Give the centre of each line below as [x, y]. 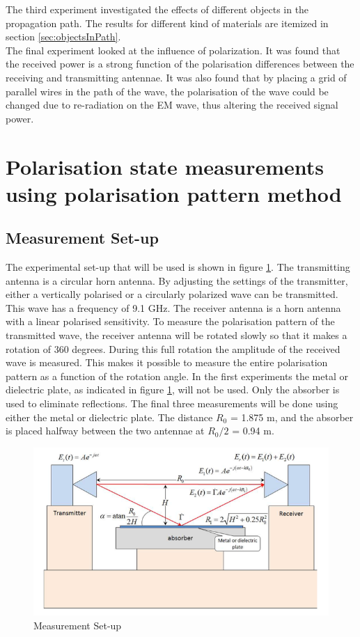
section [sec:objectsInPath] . [63, 37]
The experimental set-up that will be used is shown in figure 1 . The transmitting [178, 267]
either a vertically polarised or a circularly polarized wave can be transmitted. [172, 294]
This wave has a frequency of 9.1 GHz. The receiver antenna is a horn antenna [173, 307]
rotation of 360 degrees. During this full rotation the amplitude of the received [173, 348]
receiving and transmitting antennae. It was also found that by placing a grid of [176, 77]
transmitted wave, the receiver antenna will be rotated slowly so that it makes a [177, 335]
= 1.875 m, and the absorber [292, 417]
